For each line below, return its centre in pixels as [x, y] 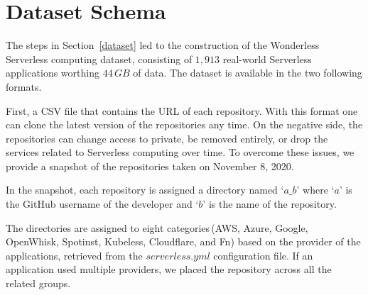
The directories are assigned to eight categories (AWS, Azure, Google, [157, 227]
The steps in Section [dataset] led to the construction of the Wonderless [163, 45]
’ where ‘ [315, 190]
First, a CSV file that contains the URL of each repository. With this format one [182, 110]
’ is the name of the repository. [270, 204]
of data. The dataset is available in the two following [248, 73]
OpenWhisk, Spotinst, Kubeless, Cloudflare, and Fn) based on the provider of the [183, 241]
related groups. [38, 283]
